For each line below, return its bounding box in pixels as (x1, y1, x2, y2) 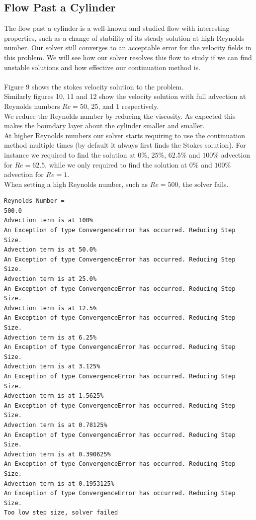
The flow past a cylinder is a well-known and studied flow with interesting (4, 23, 230, 33)
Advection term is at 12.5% (4, 304, 97, 312)
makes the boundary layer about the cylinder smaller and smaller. (4, 120, 205, 131)
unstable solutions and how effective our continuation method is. (4, 62, 201, 72)
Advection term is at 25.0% (4, 275, 97, 283)
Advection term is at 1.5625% (4, 392, 104, 400)
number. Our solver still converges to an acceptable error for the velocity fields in (4, 42, 252, 53)
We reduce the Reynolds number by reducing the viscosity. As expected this (4, 110, 236, 121)
